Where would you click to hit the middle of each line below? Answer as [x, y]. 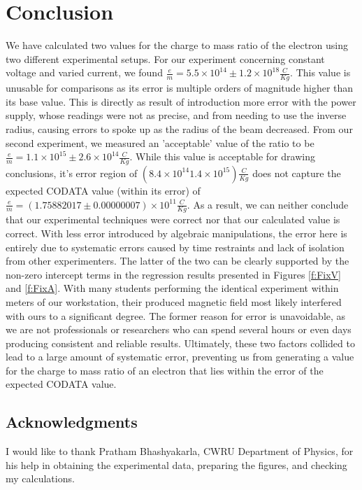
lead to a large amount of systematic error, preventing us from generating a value [180, 357]
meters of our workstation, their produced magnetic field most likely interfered [174, 301]
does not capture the [297, 173]
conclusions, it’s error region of [72, 173]
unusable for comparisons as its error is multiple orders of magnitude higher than [180, 88]
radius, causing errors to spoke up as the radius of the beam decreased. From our [179, 128]
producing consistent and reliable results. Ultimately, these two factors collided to [180, 343]
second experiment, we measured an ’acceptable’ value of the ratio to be [160, 142]
